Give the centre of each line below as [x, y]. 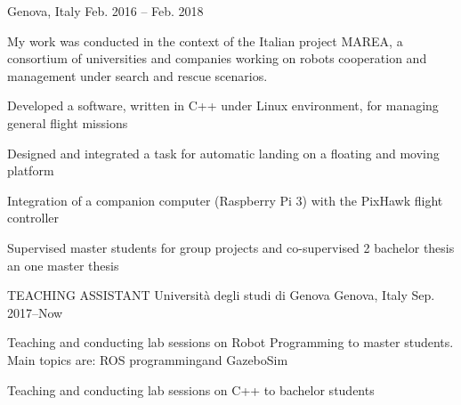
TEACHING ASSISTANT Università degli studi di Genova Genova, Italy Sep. [221, 295]
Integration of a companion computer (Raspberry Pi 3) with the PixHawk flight [225, 200]
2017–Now [35, 312]
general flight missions [68, 122]
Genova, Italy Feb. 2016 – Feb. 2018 [105, 11]
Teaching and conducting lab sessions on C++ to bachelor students [191, 389]
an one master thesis [63, 265]
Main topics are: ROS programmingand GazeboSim [148, 359]
